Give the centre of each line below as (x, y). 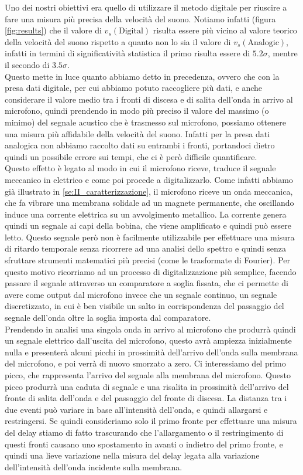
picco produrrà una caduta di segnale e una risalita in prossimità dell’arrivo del (147, 386)
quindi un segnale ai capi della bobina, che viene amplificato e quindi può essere (148, 225)
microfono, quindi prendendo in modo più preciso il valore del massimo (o (137, 111)
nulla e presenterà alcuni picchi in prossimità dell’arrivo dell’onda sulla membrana (151, 352)
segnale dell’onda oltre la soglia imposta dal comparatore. (108, 318)
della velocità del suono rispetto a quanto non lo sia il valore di (118, 41)
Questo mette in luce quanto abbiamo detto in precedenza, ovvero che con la (142, 76)
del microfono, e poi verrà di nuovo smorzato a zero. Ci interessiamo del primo (145, 363)
